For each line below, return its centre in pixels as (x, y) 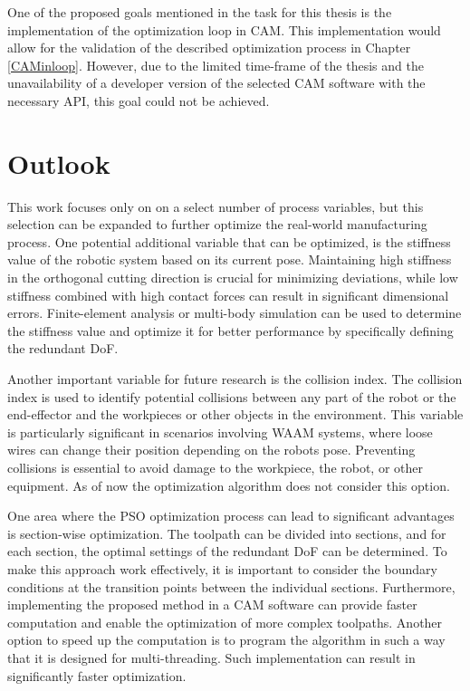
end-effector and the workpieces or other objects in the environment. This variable (235, 414)
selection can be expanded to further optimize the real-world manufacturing (217, 224)
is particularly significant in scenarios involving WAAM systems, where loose (220, 432)
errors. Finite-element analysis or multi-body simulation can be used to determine (235, 313)
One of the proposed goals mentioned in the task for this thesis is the (200, 12)
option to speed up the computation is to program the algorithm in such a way (226, 640)
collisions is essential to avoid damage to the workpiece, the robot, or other (216, 467)
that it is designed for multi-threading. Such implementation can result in (211, 657)
